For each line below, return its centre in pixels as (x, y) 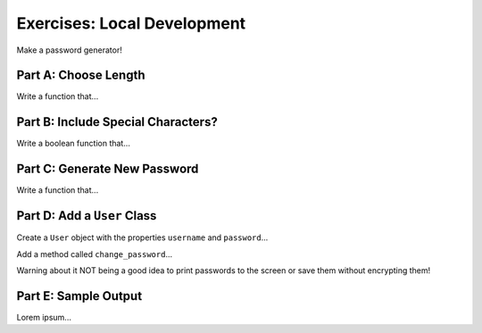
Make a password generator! (69, 50)
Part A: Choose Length (81, 75)
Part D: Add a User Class (87, 216)
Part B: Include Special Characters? (117, 122)
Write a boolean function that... (74, 144)
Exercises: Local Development (131, 23)
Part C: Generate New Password (108, 169)
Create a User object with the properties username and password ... (142, 237)
